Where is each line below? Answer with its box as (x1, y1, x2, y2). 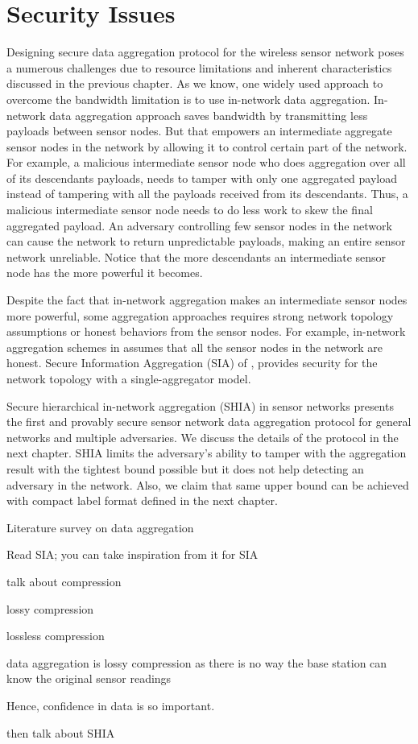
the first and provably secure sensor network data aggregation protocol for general (6, 413, 412, 430)
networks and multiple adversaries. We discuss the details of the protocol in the (6, 428, 399, 445)
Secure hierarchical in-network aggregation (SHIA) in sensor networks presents (6, 397, 394, 414)
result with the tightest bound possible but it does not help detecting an (6, 460, 364, 477)
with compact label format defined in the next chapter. (6, 492, 278, 509)
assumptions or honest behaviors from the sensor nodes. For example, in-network (6, 323, 406, 340)
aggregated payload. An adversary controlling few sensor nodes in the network (6, 217, 392, 234)
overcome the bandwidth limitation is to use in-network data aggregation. (6, 90, 370, 107)
